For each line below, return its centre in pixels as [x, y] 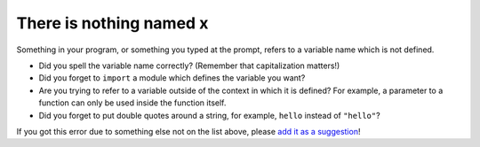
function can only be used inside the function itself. [132, 103]
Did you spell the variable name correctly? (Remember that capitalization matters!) [189, 66]
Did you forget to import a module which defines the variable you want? [172, 78]
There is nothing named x [112, 23]
